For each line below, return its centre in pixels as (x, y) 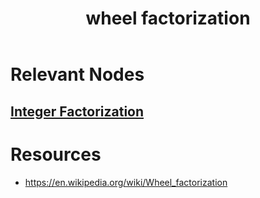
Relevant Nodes (77, 74)
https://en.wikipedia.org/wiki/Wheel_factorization (126, 182)
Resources (56, 154)
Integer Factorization (77, 111)
